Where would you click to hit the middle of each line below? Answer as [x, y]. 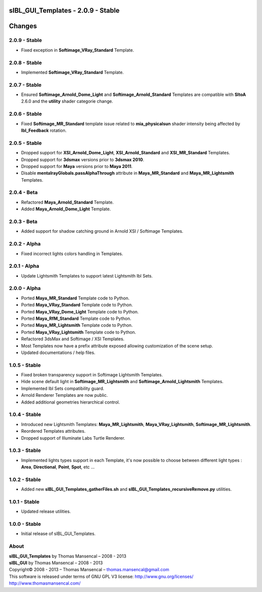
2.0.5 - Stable [25, 143]
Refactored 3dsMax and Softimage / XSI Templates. [73, 339]
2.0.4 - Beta [23, 192]
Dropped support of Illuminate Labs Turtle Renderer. [73, 438]
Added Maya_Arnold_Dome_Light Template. [66, 209]
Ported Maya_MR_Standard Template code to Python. [75, 298]
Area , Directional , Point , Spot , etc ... [58, 467]
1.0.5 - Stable [25, 365]
